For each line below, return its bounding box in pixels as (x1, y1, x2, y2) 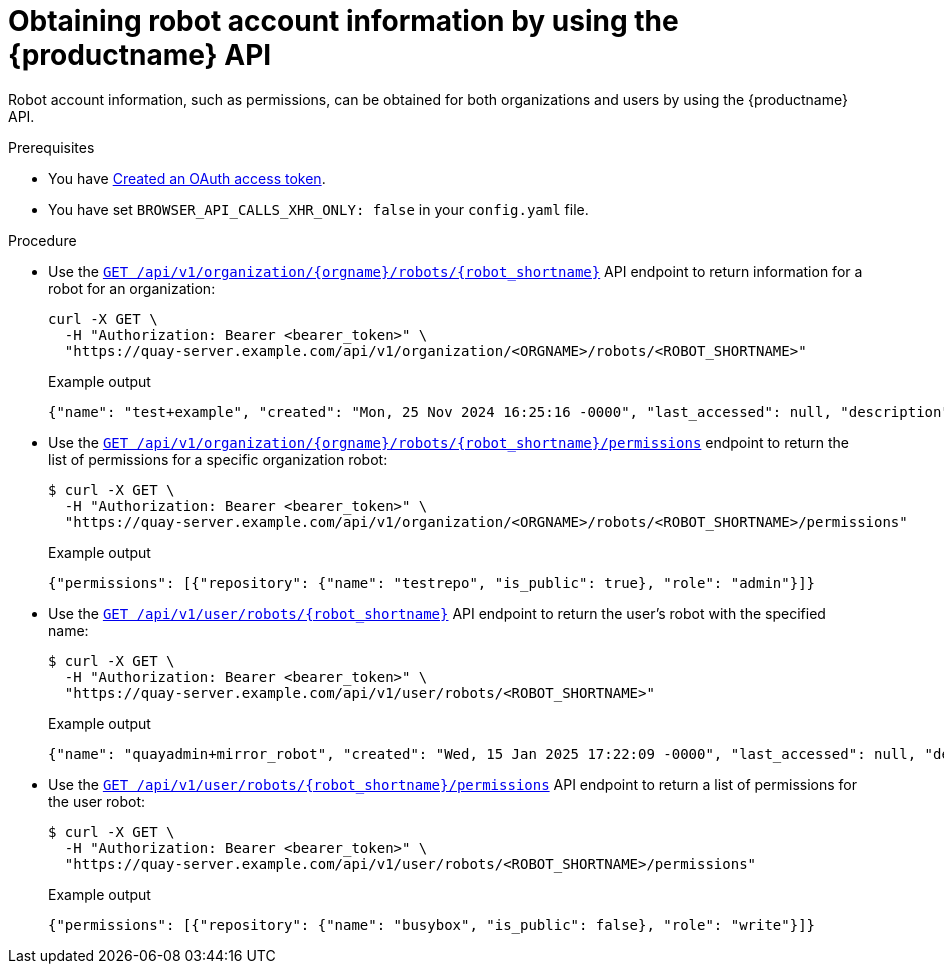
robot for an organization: (48, 279, 216, 297)
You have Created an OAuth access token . (48, 169, 326, 187)
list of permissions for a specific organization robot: (48, 450, 388, 468)
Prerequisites (8, 138, 95, 156)
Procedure (8, 231, 77, 249)
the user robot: (48, 792, 146, 810)
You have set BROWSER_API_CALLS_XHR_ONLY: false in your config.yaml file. (48, 200, 589, 218)
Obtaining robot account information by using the (8, 4, 679, 38)
